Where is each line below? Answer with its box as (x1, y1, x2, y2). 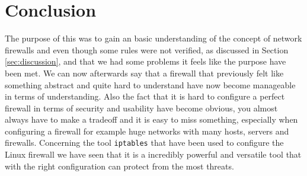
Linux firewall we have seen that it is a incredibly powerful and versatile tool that (5, 148, 302, 161)
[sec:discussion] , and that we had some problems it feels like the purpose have (5, 55, 286, 68)
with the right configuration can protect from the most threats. (5, 159, 234, 172)
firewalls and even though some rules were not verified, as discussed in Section (5, 43, 289, 56)
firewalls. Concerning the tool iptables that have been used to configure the (5, 136, 284, 149)
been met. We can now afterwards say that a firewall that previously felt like (5, 66, 284, 79)
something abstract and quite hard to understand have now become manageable (5, 78, 296, 91)
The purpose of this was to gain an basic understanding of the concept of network (5, 32, 302, 44)
